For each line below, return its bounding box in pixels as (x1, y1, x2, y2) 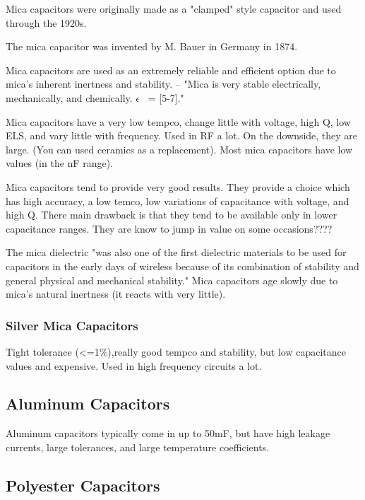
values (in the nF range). (6, 156, 113, 170)
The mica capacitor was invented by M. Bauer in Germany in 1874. (6, 39, 298, 54)
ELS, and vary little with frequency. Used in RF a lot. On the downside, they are (6, 128, 358, 143)
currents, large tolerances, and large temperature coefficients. (6, 439, 270, 454)
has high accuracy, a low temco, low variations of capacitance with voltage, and (6, 193, 349, 208)
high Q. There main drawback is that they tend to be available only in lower (6, 207, 337, 222)
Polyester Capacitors (6, 474, 160, 496)
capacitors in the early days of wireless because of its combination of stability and (6, 258, 359, 273)
